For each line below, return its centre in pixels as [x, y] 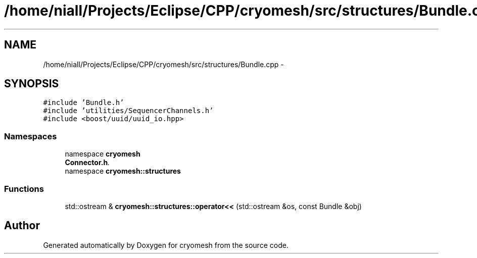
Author [22, 226]
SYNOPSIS [32, 84]
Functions [24, 189]
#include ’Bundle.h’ [84, 103]
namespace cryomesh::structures [123, 171]
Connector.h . [87, 163]
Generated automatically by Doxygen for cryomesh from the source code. [166, 245]
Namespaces [31, 136]
